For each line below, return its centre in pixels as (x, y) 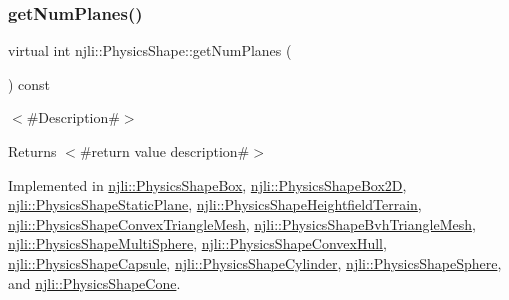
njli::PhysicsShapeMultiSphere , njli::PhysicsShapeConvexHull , (197, 243)
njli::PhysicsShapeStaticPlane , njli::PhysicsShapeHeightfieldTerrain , (215, 204)
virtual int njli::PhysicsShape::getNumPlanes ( (150, 50)
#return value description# (164, 151)
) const (29, 83)
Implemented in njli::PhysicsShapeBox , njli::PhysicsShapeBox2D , (207, 184)
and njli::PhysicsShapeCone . (94, 282)
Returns (32, 151)
